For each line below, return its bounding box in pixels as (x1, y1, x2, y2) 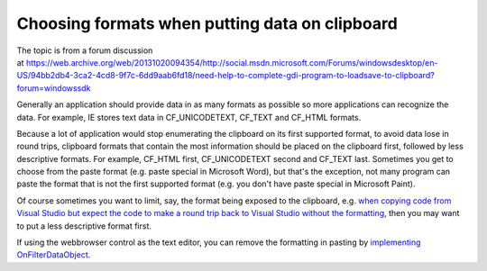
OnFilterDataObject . (16, 249, 91, 260)
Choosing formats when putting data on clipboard (16, 14, 399, 33)
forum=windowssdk (16, 82, 91, 94)
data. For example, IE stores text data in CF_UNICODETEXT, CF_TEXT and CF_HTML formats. (16, 112, 362, 122)
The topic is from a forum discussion (16, 45, 153, 56)
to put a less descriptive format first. (16, 221, 152, 231)
